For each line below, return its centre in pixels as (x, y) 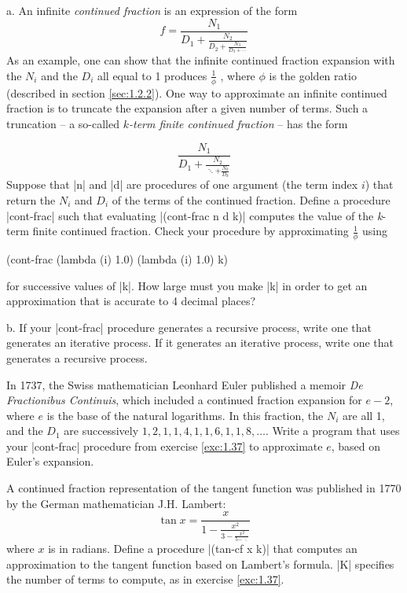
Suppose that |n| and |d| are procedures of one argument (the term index (182, 184)
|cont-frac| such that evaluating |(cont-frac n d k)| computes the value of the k (194, 215)
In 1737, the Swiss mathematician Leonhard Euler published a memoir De (185, 384)
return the (31, 199)
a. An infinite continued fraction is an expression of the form (152, 10)
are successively (101, 431)
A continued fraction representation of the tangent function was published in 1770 (204, 488)
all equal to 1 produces (152, 75)
